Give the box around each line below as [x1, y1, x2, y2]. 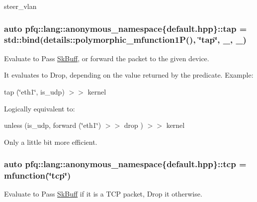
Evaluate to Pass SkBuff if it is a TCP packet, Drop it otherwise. [4, 189, 202, 199]
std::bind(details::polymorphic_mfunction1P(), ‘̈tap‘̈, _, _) [4, 33, 247, 46]
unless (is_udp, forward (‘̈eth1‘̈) [4, 120, 101, 130]
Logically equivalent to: [4, 103, 75, 113]
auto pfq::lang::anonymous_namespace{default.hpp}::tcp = [4, 158, 247, 170]
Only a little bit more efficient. [4, 136, 97, 147]
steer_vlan [4, 1, 37, 11]
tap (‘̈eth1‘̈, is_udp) [4, 86, 65, 97]
